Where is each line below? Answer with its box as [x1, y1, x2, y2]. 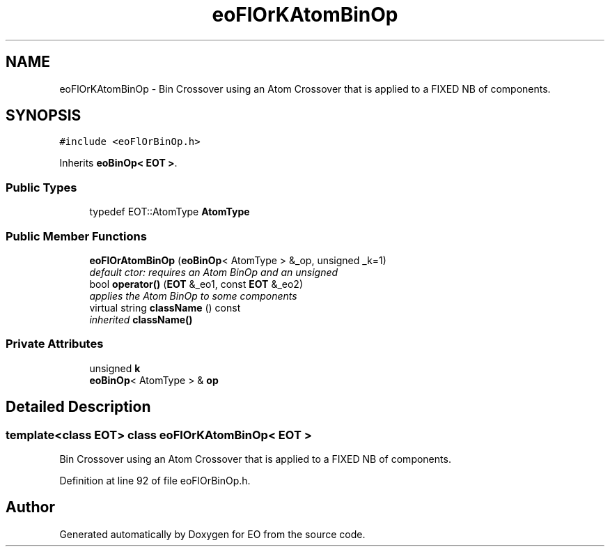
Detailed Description [6, 398, 151, 416]
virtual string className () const [89, 301, 241, 314]
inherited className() [89, 313, 193, 325]
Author [6, 498, 55, 516]
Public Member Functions [6, 229, 147, 243]
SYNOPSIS [6, 107, 81, 125]
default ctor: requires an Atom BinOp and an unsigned [89, 266, 338, 278]
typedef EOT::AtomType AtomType [89, 206, 250, 218]
